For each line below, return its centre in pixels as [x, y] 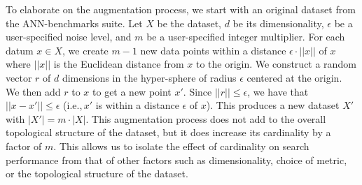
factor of [24, 146]
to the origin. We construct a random [276, 64]
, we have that [278, 91]
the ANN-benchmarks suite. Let [74, 23]
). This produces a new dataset [273, 105]
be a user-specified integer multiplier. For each [246, 37]
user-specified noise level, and [69, 37]
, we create [85, 50]
